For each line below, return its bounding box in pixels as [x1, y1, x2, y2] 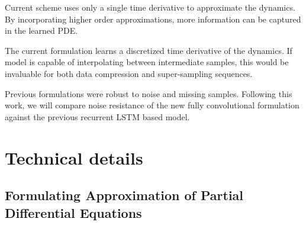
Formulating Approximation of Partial [5, 186, 244, 204]
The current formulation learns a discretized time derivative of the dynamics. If [5, 44, 292, 56]
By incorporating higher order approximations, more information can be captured [5, 12, 301, 25]
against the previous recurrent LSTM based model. [5, 110, 190, 123]
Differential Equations [5, 203, 142, 221]
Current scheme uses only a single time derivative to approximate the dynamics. [5, 1, 295, 13]
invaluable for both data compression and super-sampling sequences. [5, 67, 253, 79]
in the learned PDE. [5, 24, 78, 37]
